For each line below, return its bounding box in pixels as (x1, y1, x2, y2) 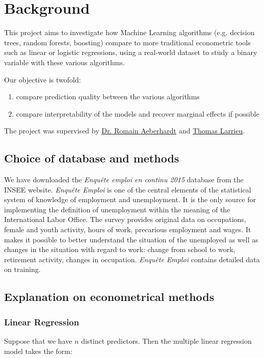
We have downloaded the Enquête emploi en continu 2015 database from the (4, 174, 244, 185)
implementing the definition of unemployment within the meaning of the (4, 204, 230, 214)
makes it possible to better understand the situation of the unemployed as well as (4, 234, 258, 244)
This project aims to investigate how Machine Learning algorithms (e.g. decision (4, 27, 255, 38)
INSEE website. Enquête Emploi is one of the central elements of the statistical (4, 184, 251, 195)
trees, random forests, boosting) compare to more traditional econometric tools (4, 37, 251, 47)
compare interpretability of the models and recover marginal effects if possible (16, 108, 259, 119)
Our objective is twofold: (4, 74, 81, 85)
